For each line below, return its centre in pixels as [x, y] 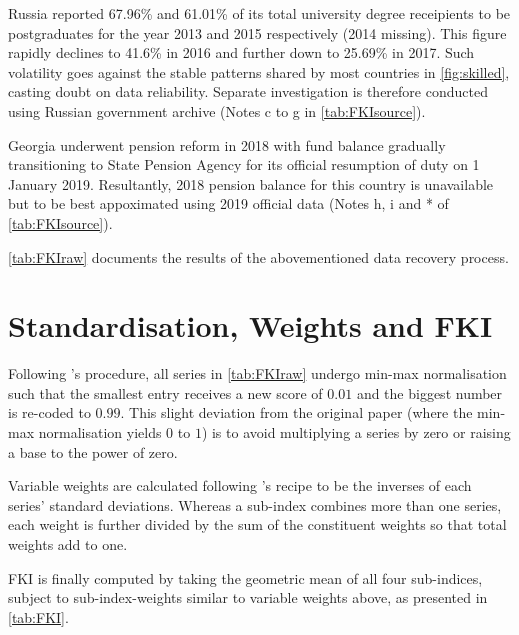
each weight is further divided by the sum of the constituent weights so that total [257, 524]
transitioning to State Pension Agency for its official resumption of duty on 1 [244, 164]
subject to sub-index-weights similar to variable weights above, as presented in [248, 597]
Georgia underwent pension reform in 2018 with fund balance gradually [227, 144]
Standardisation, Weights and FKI [250, 325]
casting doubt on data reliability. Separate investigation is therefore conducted [248, 91]
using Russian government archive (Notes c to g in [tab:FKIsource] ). [217, 110]
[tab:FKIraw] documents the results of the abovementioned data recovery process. [258, 256]
